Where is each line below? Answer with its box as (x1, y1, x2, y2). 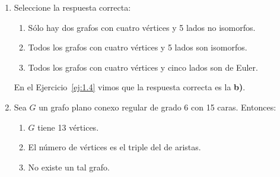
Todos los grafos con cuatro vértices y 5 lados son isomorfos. (28, 41, 247, 53)
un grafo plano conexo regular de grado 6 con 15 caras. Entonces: (39, 100, 276, 113)
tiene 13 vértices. (37, 121, 99, 133)
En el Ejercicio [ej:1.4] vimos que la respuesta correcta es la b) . (14, 81, 246, 93)
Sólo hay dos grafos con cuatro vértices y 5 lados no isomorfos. (28, 21, 256, 33)
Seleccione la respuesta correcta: (14, 1, 131, 13)
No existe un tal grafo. (28, 160, 110, 173)
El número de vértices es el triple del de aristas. (28, 141, 201, 153)
